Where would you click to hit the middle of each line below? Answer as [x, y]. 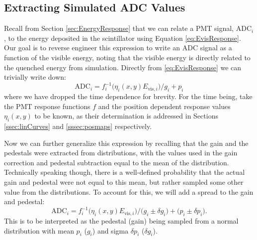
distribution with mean [39, 230]
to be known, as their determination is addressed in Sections [126, 116]
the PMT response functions [47, 106]
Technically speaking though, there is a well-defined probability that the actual [125, 172]
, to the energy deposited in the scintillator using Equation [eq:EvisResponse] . [123, 38]
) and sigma [110, 230]
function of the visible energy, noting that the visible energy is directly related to [127, 57]
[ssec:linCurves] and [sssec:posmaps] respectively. [78, 126]
